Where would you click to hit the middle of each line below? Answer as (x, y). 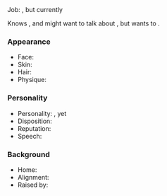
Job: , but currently (35, 10)
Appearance (29, 42)
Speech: (30, 136)
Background (29, 154)
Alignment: (33, 177)
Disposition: (35, 121)
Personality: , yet (42, 113)
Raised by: (33, 185)
